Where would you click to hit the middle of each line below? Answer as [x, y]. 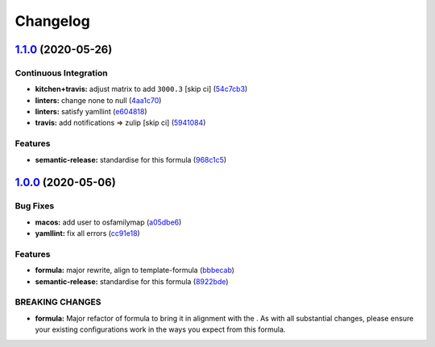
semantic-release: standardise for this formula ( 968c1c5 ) [131, 159]
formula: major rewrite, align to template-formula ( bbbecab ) [135, 271]
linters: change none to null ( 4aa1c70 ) [98, 100]
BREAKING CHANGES [58, 302]
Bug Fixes [35, 206]
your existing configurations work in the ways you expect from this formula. [160, 329]
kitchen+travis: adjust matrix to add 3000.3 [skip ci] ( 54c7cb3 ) [141, 89]
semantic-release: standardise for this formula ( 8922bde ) [132, 281]
